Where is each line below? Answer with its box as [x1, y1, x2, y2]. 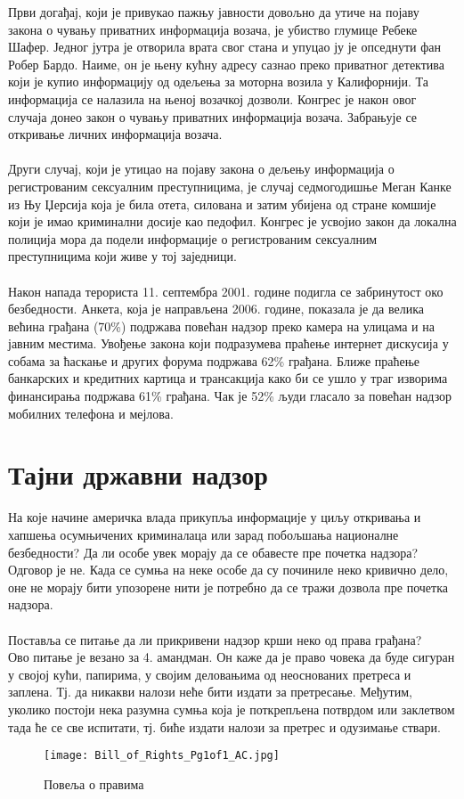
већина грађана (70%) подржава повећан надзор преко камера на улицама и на [8, 316, 435, 335]
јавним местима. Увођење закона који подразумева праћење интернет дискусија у [8, 334, 449, 353]
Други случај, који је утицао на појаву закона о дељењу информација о [8, 159, 395, 178]
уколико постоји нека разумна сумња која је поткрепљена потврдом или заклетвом [8, 699, 455, 718]
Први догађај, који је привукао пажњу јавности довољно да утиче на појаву [8, 3, 419, 20]
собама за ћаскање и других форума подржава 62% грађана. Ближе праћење [8, 351, 420, 370]
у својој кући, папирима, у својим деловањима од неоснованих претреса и [8, 664, 411, 683]
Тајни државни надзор [8, 456, 268, 493]
